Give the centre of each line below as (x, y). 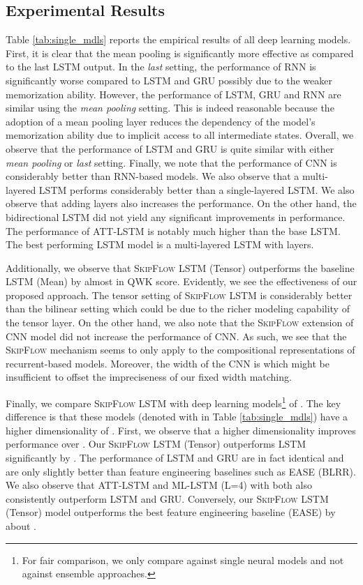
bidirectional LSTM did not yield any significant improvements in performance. (176, 216)
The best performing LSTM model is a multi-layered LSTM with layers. (160, 244)
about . (21, 526)
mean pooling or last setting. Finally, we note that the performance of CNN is (171, 162)
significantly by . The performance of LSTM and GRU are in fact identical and (175, 458)
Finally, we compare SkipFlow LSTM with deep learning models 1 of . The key (173, 402)
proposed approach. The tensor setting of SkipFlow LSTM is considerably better (179, 295)
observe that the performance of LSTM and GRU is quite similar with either (170, 148)
